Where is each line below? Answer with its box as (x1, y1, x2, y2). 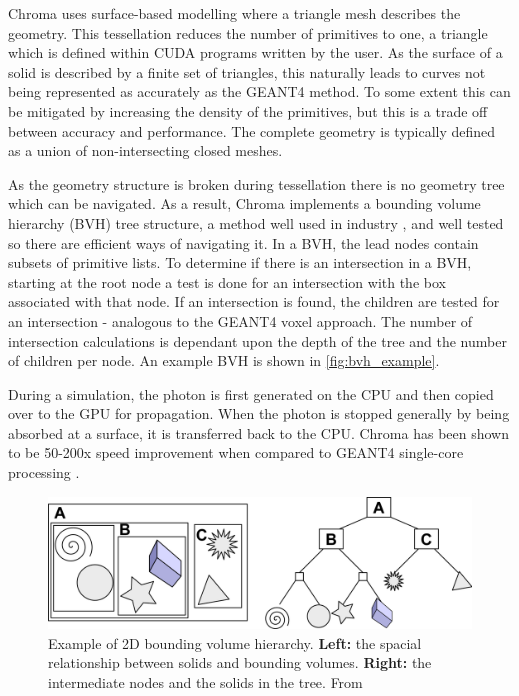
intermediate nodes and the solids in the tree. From (48, 671, 363, 692)
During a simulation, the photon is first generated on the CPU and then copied (8, 383, 494, 404)
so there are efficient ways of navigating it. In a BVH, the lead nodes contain (8, 232, 479, 253)
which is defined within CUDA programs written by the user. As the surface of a (8, 42, 503, 63)
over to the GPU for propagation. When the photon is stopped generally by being (8, 403, 510, 424)
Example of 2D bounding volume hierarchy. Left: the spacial (48, 632, 422, 653)
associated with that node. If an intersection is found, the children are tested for (8, 291, 500, 312)
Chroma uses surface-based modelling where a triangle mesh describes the (8, 3, 461, 23)
